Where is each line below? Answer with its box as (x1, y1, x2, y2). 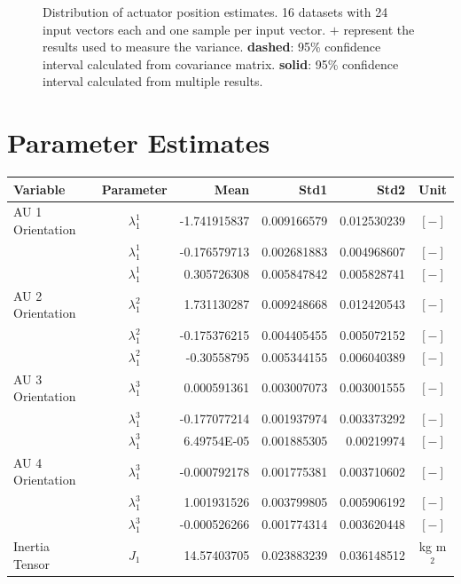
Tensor (13, 554, 50, 572)
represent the (343, 20, 415, 38)
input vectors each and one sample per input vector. (43, 20, 326, 38)
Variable (13, 179, 66, 198)
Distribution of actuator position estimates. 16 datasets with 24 (43, 3, 388, 20)
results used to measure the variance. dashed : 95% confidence (43, 37, 381, 56)
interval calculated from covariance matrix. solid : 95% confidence (43, 54, 399, 73)
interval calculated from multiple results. (43, 72, 263, 91)
